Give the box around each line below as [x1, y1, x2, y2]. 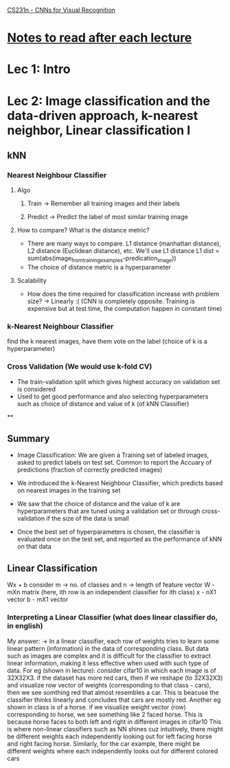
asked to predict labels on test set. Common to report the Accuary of [16, 458, 212, 467]
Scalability [16, 276, 47, 285]
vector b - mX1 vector [7, 596, 69, 604]
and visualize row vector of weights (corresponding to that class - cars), [7, 680, 211, 689]
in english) [7, 621, 43, 631]
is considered [16, 385, 56, 393]
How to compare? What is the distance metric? [16, 226, 150, 234]
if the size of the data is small [46, 514, 129, 523]
